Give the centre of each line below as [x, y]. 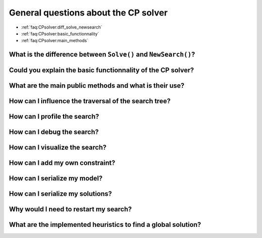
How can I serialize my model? [56, 179]
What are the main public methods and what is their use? [97, 86]
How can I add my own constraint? [62, 163]
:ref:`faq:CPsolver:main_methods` [55, 41]
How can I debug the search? [54, 132]
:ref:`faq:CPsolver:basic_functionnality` [60, 33]
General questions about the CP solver [88, 13]
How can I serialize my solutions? [60, 194]
